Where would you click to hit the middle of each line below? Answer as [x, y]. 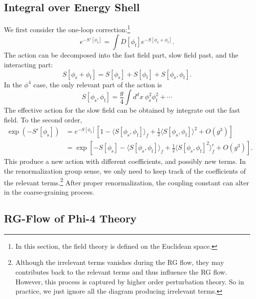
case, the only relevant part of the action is [98, 84]
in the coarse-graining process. [49, 191]
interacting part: [29, 65]
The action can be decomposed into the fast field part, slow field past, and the [121, 55]
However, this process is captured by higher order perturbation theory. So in [130, 281]
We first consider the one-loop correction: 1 [67, 29]
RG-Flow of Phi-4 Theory [70, 218]
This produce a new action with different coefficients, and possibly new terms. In [125, 161]
